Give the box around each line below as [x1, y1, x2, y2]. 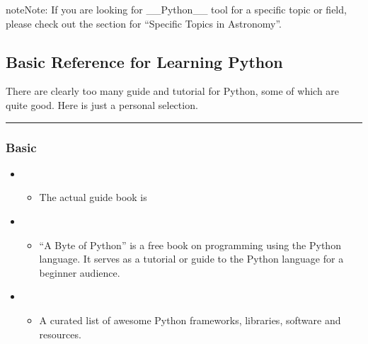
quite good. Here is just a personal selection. [6, 97, 198, 112]
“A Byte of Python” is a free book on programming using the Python [39, 237, 341, 252]
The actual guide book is [39, 190, 147, 205]
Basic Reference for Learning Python [6, 50, 283, 72]
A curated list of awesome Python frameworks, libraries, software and [39, 312, 341, 327]
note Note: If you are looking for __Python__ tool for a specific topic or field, [6, 2, 347, 16]
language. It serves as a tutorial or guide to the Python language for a [39, 251, 344, 266]
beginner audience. [39, 265, 120, 280]
